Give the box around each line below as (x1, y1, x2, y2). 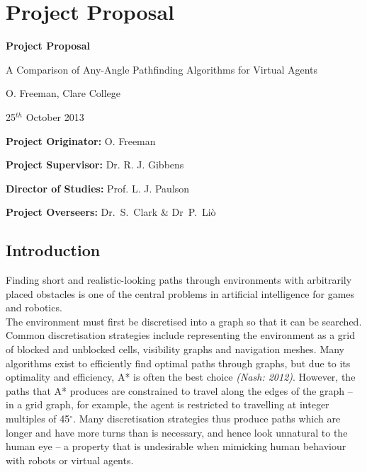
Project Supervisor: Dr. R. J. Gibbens (6, 157, 184, 172)
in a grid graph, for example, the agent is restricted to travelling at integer (6, 397, 329, 412)
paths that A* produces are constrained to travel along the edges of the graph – (6, 383, 353, 398)
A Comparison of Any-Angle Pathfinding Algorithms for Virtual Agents (6, 62, 318, 76)
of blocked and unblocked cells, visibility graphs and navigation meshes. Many (6, 342, 345, 357)
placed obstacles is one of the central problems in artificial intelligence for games (6, 286, 355, 301)
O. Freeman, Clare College (6, 86, 121, 100)
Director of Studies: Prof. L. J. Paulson (6, 180, 190, 195)
